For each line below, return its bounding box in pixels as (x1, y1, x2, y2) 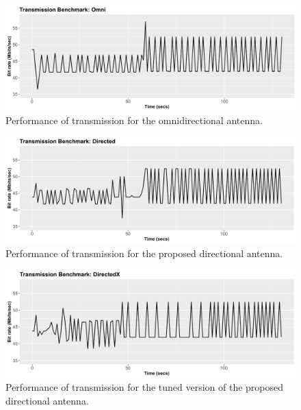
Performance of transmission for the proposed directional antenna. (5, 246, 283, 261)
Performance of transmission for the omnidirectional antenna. (5, 113, 263, 128)
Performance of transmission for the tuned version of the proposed (5, 380, 284, 394)
